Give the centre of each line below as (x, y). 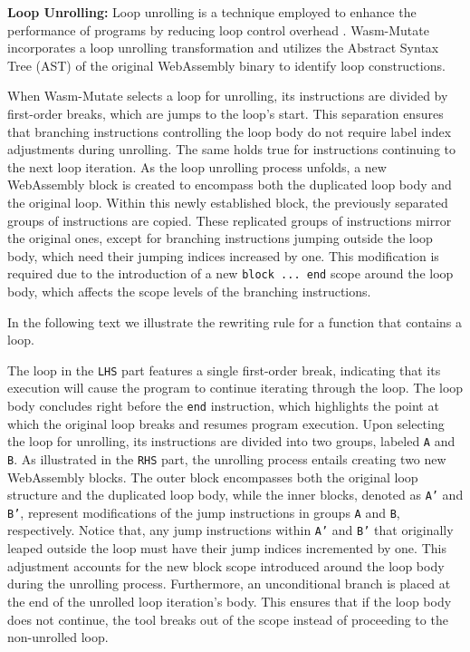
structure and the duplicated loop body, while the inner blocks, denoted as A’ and (235, 495)
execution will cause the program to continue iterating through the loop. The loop (235, 388)
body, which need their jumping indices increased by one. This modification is (223, 255)
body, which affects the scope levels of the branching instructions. (189, 291)
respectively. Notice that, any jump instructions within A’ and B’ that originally (230, 530)
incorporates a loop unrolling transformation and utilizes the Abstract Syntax (223, 48)
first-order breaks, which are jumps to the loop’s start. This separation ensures (225, 113)
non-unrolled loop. (58, 637)
